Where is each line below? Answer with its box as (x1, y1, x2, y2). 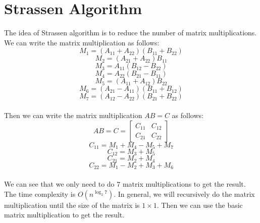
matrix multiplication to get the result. (4, 209, 125, 220)
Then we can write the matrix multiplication (4, 109, 142, 120)
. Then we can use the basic (157, 199, 243, 210)
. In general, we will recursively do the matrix (114, 188, 255, 199)
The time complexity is (4, 188, 76, 199)
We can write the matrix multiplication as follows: (4, 37, 160, 47)
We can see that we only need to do (4, 178, 115, 189)
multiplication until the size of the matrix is (4, 199, 140, 210)
